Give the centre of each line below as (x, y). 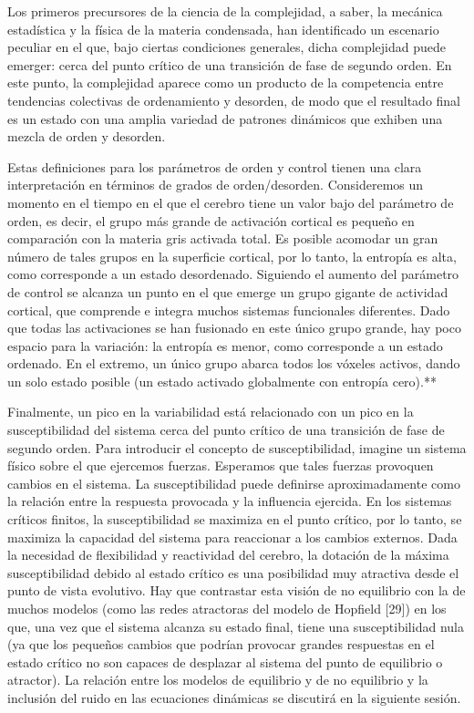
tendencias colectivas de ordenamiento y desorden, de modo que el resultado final (234, 100)
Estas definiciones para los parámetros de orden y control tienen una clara (215, 166)
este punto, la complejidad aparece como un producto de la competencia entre (226, 83)
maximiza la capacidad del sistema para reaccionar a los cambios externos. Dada (232, 537)
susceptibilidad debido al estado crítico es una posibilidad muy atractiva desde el (233, 572)
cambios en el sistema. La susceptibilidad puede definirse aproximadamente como (234, 483)
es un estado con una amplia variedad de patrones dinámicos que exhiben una (225, 118)
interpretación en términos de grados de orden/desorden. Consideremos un (216, 185)
